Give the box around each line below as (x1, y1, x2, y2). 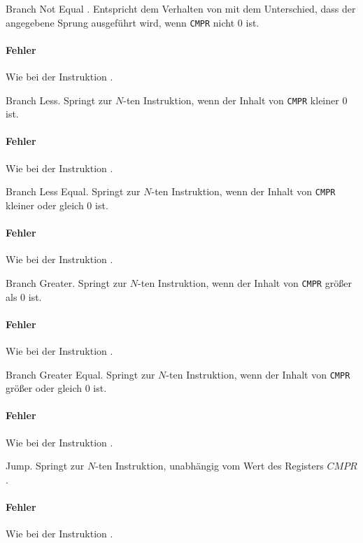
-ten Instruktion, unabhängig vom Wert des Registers (95, 458, 324, 473)
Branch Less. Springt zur (6, 92, 113, 107)
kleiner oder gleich (6, 197, 84, 212)
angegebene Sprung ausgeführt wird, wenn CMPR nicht (6, 15, 235, 29)
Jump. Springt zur (6, 458, 85, 473)
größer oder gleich (6, 381, 83, 395)
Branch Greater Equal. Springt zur (6, 367, 155, 381)
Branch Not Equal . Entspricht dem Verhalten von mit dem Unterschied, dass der (6, 1, 356, 15)
